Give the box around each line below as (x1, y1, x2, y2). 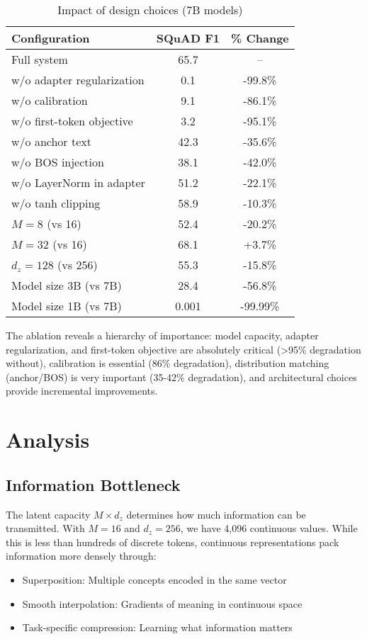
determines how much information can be (126, 507, 306, 521)
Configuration (11, 30, 90, 46)
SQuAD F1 (156, 30, 220, 46)
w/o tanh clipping (11, 195, 101, 211)
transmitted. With (6, 521, 85, 536)
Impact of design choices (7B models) (57, 1, 243, 18)
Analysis (6, 425, 90, 454)
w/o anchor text (11, 133, 91, 149)
